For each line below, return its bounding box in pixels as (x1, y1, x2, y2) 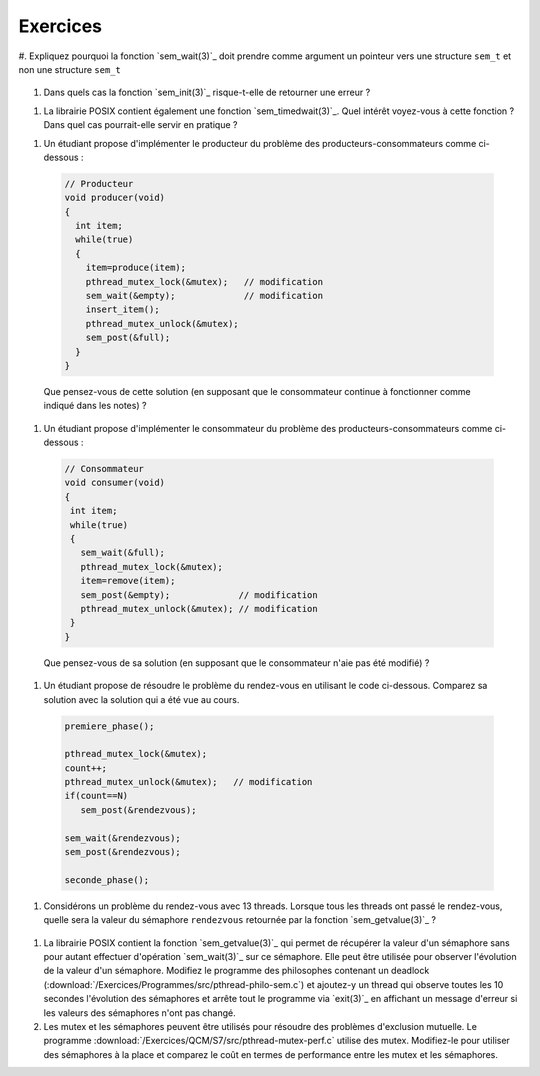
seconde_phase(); (64, 874, 150, 885)
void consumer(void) (64, 477, 165, 489)
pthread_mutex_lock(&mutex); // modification (85, 276, 324, 287)
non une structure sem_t (18, 63, 122, 75)
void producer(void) (64, 192, 165, 204)
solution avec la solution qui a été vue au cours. (43, 693, 240, 705)
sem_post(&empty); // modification (80, 589, 319, 600)
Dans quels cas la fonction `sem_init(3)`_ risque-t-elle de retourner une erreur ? (43, 86, 371, 99)
